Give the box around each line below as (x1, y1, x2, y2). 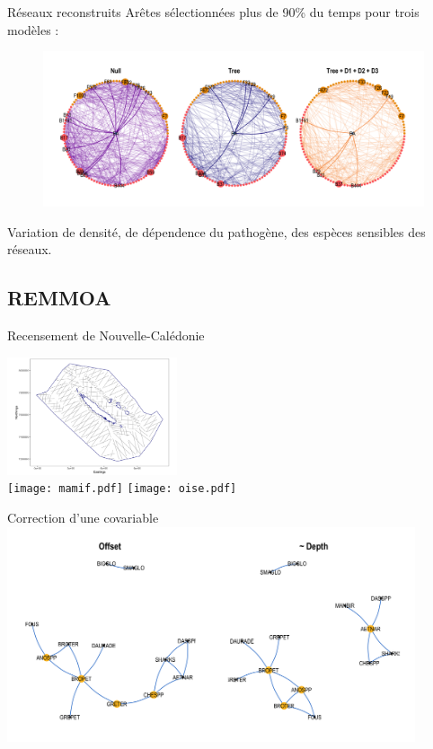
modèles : (7, 20, 59, 39)
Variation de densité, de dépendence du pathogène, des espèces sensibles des (7, 222, 426, 241)
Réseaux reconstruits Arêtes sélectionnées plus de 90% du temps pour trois (7, 3, 420, 21)
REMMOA (7, 284, 111, 312)
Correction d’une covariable (7, 507, 159, 526)
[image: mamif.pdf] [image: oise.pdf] (7, 482, 237, 496)
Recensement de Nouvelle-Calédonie (7, 326, 205, 345)
